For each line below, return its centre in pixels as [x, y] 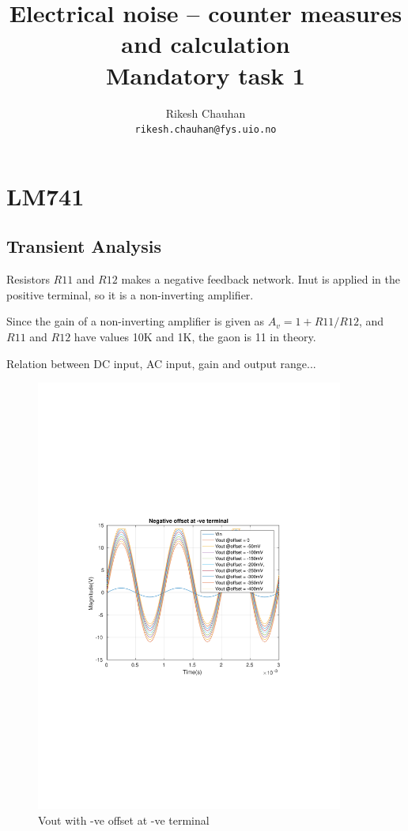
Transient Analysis [84, 246]
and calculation [206, 44]
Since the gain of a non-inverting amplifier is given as [136, 321]
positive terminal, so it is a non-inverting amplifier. [130, 294]
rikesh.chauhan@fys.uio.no [206, 130]
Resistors [28, 279]
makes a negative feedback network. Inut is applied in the [261, 279]
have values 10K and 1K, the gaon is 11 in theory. [195, 336]
